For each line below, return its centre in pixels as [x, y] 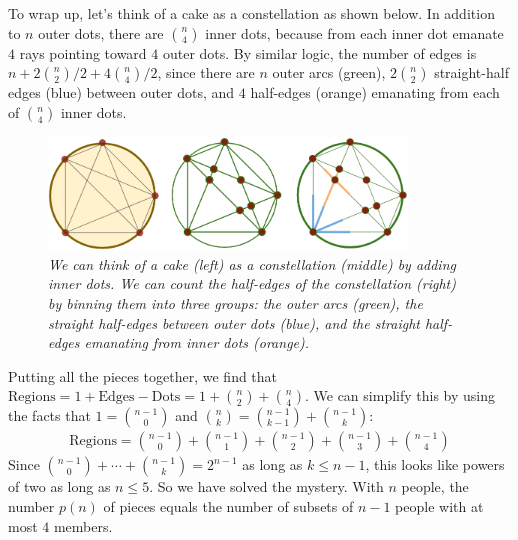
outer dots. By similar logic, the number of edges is [319, 52]
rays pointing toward [83, 52]
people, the [435, 486]
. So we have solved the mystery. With [266, 486]
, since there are [206, 72]
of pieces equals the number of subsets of [228, 505]
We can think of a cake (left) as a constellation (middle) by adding [252, 263]
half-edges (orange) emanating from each [375, 92]
